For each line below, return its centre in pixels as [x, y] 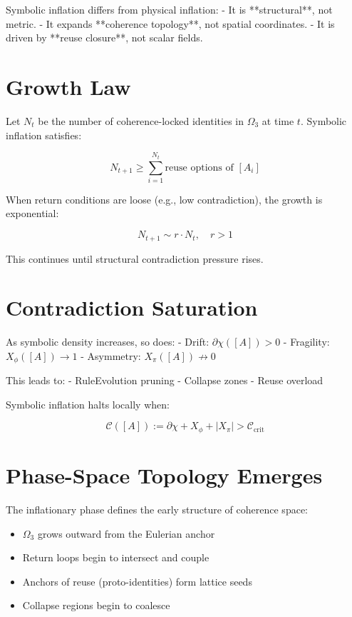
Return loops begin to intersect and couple [116, 557]
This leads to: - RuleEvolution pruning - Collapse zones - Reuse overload [165, 380]
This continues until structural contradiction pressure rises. [135, 258]
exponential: [32, 213]
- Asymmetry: [111, 355]
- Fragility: [306, 342]
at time [278, 120]
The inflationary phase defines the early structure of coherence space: [157, 510]
